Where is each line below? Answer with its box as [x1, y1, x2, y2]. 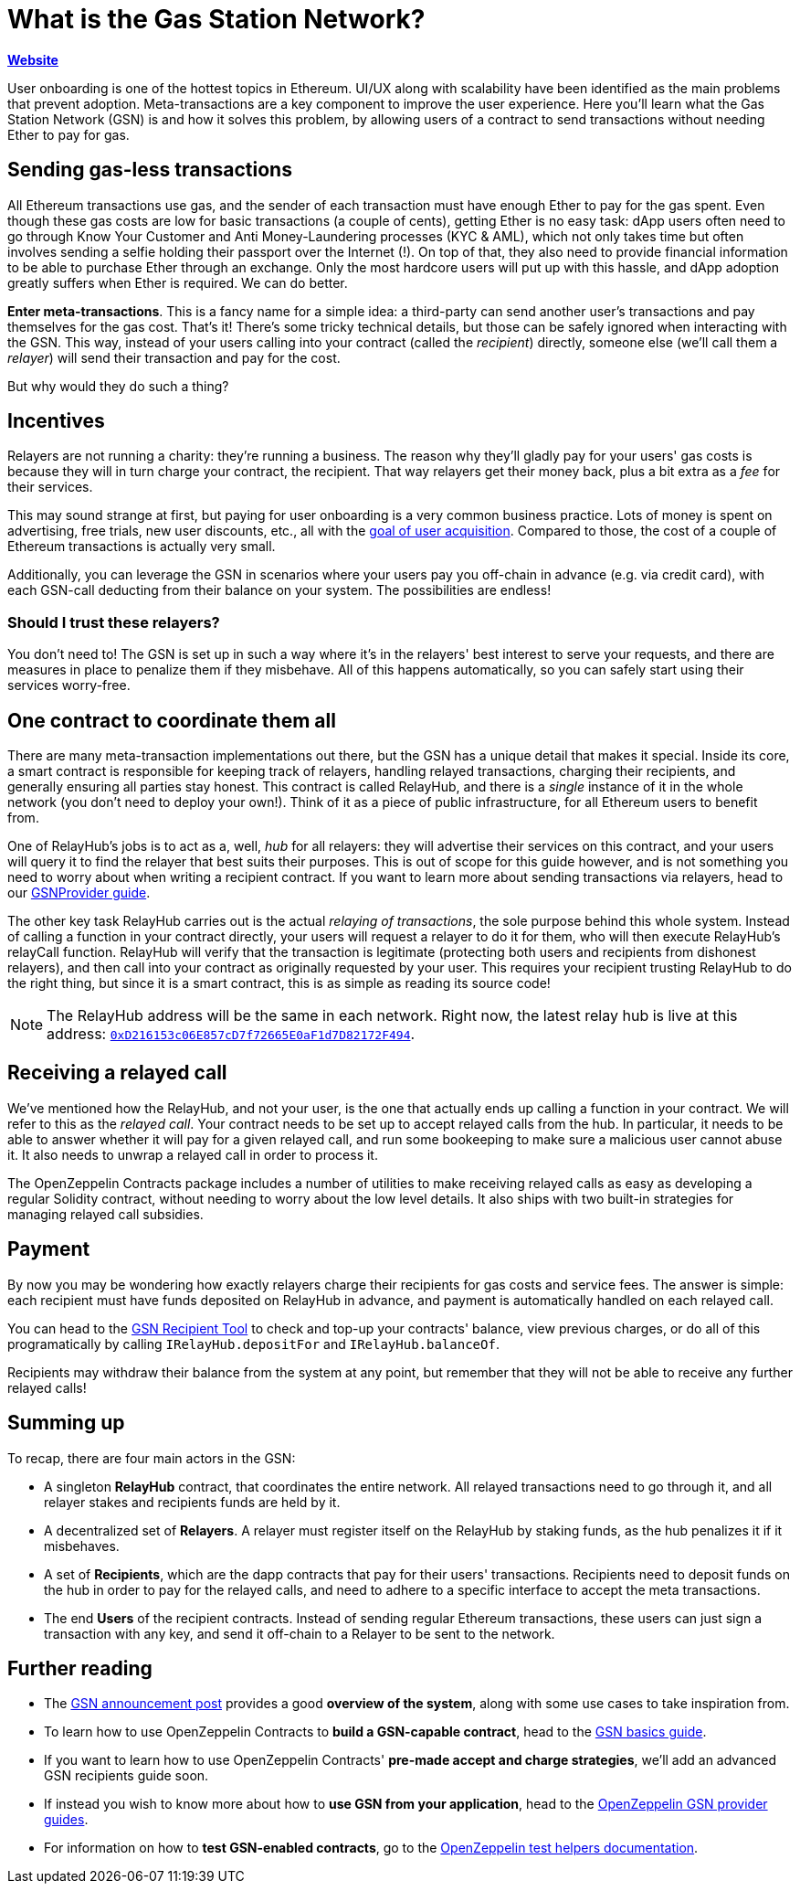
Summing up [7, 1411, 125, 1435]
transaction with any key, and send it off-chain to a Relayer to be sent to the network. [44, 1625, 555, 1641]
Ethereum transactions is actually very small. [7, 538, 276, 555]
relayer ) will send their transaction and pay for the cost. [7, 349, 341, 366]
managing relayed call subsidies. [7, 1206, 204, 1222]
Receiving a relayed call [7, 1061, 227, 1085]
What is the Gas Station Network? [7, 4, 426, 35]
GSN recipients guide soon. [44, 1768, 209, 1784]
